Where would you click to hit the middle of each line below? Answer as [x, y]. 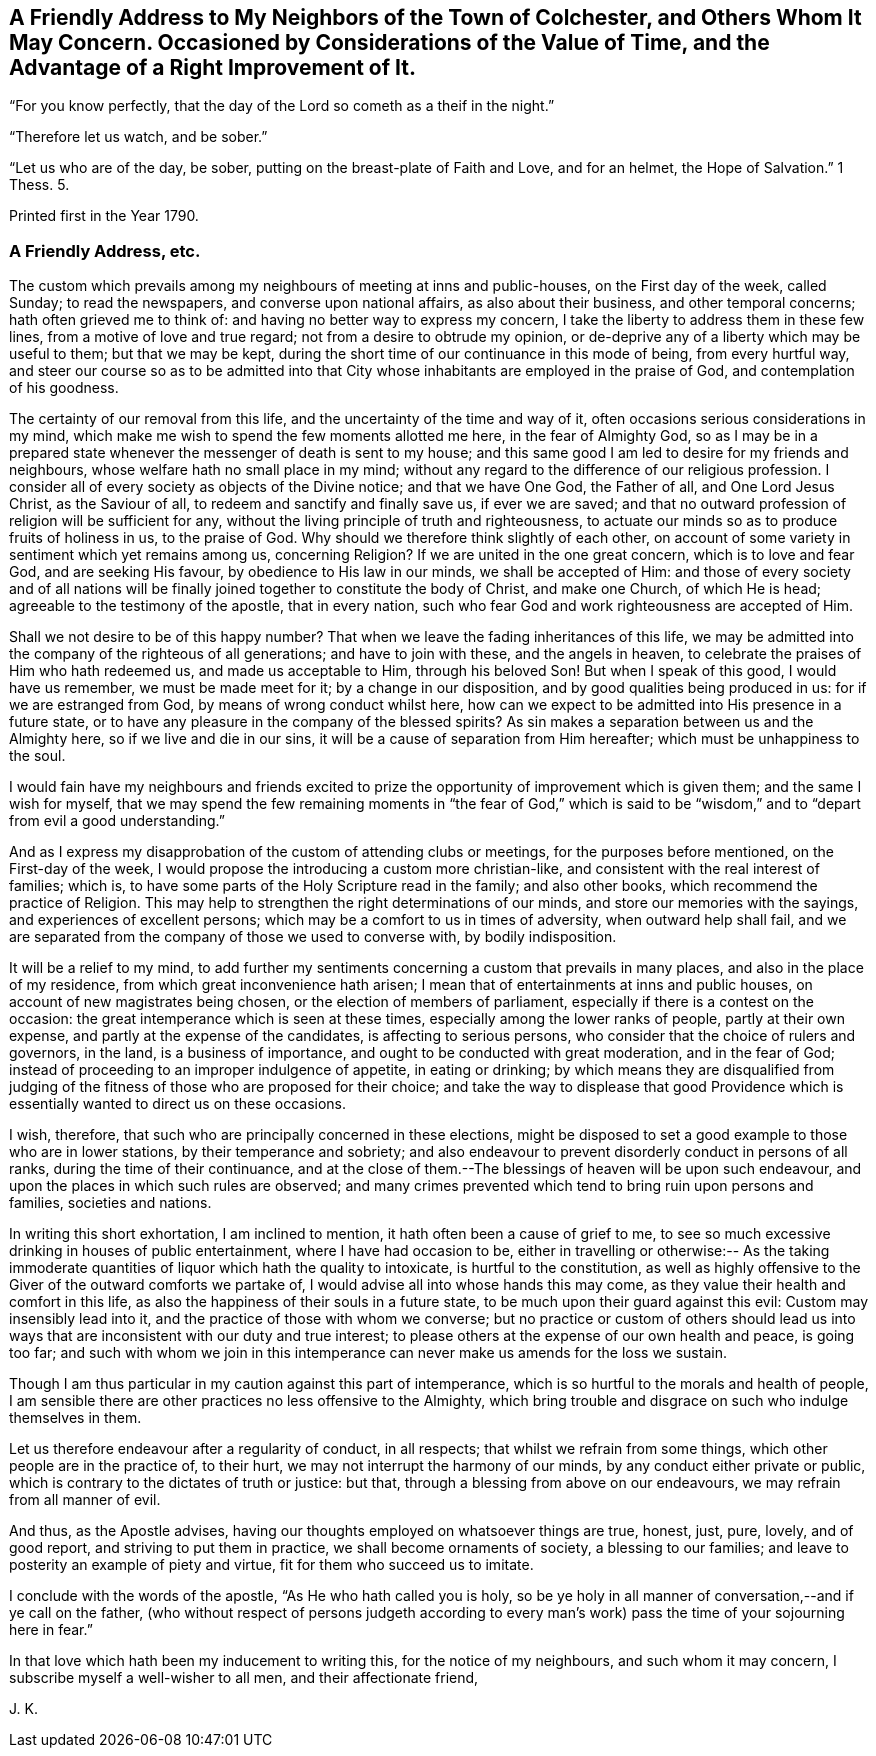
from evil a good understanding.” [117, 821]
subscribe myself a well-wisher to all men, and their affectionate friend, [244, 1678]
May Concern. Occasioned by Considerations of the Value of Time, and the [389, 42]
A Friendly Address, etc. [105, 250]
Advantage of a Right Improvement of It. [212, 67]
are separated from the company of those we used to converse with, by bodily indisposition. [313, 937]
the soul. [37, 756]
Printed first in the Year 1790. [104, 216]
